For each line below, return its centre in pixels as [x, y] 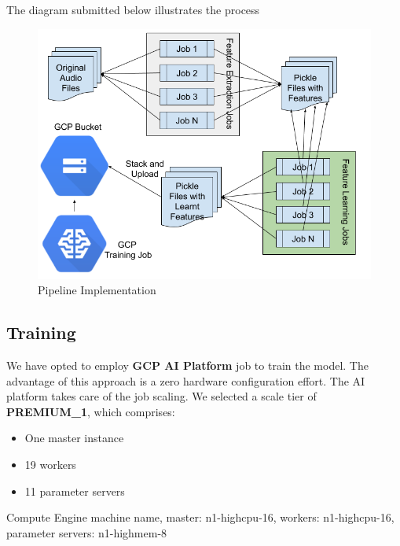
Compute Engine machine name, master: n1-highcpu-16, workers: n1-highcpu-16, [200, 517]
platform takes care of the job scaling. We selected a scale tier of [161, 396]
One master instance [74, 438]
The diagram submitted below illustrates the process [133, 9]
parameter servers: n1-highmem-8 [87, 532]
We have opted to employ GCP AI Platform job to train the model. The [187, 365]
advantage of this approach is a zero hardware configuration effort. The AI [186, 380]
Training [41, 332]
